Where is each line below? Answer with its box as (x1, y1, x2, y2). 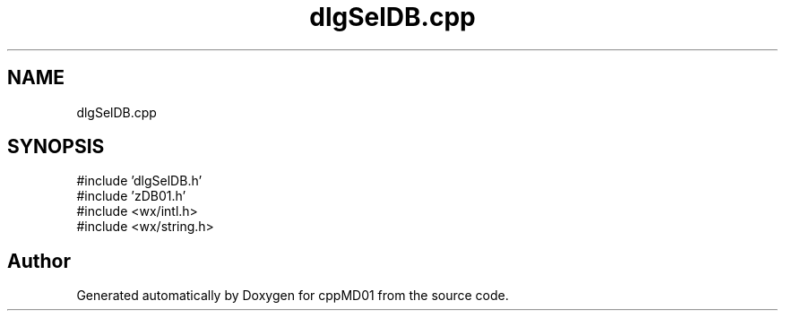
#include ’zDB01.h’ (76, 188, 186, 204)
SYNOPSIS (7, 135, 105, 159)
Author (7, 249, 71, 272)
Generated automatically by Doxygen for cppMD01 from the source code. (76, 288, 509, 304)
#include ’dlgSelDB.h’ (76, 173, 203, 189)
